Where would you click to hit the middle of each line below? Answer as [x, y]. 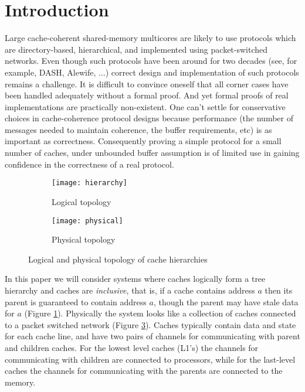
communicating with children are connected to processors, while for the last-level [150, 359]
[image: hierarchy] [89, 183]
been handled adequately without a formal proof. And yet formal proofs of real [147, 95]
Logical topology [82, 201]
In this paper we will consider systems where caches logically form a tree [135, 279]
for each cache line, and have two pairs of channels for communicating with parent [152, 336]
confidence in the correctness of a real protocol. [89, 164]
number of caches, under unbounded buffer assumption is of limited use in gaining [152, 153]
